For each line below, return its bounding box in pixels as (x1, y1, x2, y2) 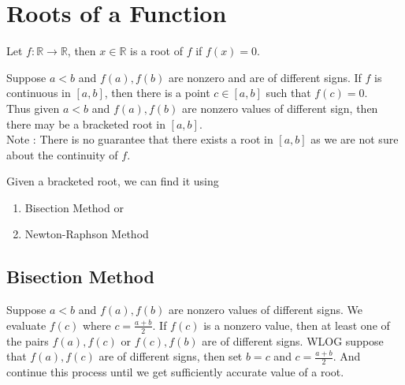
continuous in (6, 84, 71, 101)
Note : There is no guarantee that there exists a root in (6, 131, 273, 148)
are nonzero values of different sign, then (182, 99, 378, 116)
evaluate (6, 316, 46, 333)
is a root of (130, 43, 184, 59)
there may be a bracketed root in (6, 115, 165, 132)
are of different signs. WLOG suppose (202, 332, 384, 349)
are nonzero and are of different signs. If (168, 69, 362, 85)
